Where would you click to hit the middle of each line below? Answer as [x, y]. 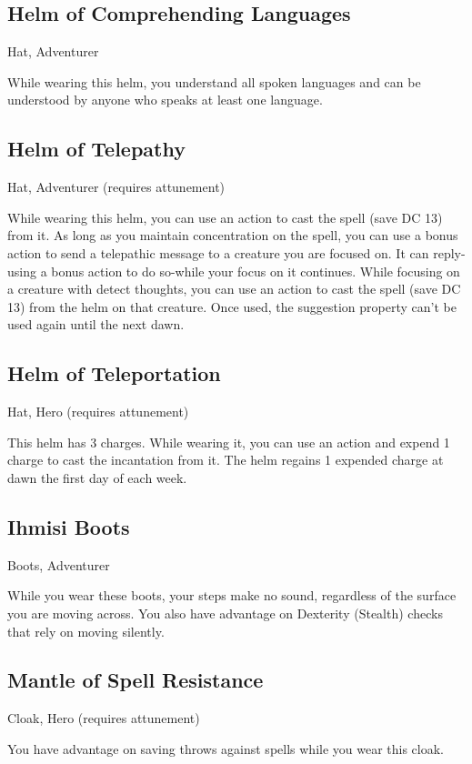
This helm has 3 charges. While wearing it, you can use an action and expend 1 [229, 442]
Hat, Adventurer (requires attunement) [116, 187]
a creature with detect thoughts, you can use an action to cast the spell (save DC [234, 289]
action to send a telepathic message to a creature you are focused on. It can [218, 252]
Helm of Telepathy [96, 149]
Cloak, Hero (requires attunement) [104, 718]
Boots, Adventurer [59, 564]
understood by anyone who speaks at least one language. [165, 100]
